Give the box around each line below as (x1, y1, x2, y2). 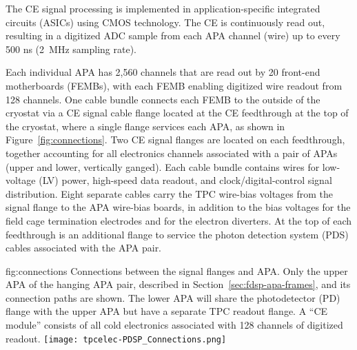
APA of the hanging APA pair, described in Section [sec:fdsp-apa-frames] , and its (6, 277, 351, 291)
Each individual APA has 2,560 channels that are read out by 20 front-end (6, 65, 320, 79)
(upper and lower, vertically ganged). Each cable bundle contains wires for (6, 159, 320, 174)
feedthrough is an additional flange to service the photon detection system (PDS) (6, 227, 349, 241)
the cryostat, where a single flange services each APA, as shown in (6, 119, 285, 133)
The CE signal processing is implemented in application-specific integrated (6, 1, 320, 15)
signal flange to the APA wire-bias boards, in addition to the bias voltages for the (6, 200, 351, 214)
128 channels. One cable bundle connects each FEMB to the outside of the (6, 92, 320, 106)
